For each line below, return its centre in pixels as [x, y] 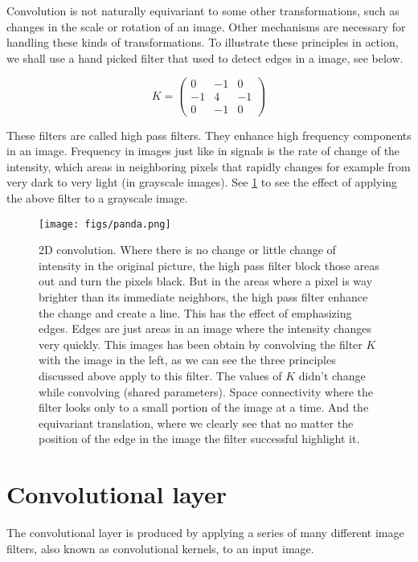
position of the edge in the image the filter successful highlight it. [199, 439]
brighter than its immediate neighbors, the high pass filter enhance [203, 296]
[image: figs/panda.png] [105, 224]
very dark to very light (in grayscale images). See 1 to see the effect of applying [202, 182]
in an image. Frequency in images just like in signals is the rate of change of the [203, 151]
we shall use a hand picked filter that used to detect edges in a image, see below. [205, 57]
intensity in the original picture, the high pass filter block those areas [209, 265]
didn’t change [332, 375]
